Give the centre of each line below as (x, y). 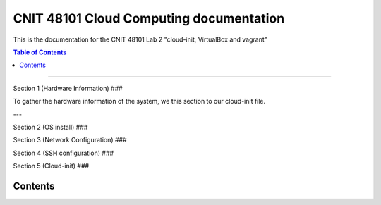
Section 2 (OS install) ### (50, 127)
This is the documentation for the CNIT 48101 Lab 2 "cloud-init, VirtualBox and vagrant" (140, 39)
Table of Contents (40, 52)
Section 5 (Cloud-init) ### (51, 166)
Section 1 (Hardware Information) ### (68, 88)
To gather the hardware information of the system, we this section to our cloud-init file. (139, 101)
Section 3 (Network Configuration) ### (70, 140)
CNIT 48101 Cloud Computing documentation (149, 18)
